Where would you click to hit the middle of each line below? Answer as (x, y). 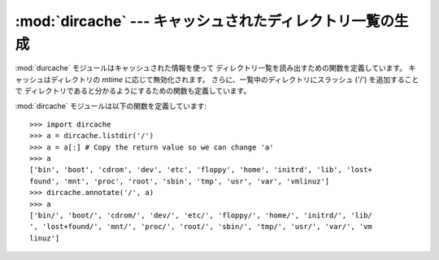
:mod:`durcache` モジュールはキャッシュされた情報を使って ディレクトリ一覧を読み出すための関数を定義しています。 (211, 68)
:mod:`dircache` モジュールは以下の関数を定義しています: (111, 106)
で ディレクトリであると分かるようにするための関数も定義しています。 (133, 91)
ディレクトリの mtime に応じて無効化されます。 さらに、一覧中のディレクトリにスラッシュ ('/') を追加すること (235, 79)
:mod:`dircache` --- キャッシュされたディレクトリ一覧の (204, 21)
